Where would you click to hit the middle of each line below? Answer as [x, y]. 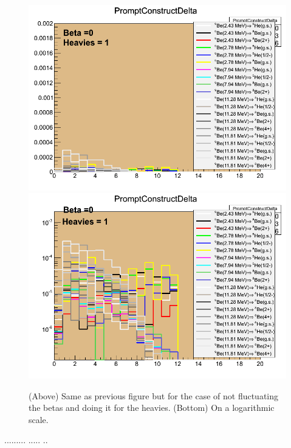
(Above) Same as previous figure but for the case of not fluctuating [154, 395]
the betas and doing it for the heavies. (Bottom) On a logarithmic [152, 408]
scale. [39, 419]
